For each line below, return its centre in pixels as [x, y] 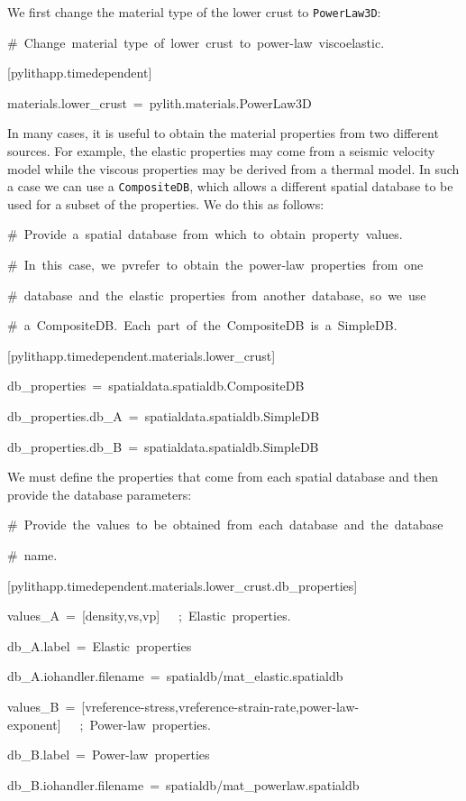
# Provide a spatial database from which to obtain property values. [205, 234]
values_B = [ [46, 706]
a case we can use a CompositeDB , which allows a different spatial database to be [230, 186]
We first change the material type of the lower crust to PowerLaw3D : [194, 12]
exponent [32, 724]
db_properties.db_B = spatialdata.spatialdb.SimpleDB [163, 446]
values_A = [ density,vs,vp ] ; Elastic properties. [149, 616]
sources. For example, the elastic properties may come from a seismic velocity [221, 151]
